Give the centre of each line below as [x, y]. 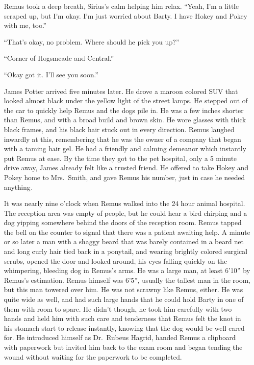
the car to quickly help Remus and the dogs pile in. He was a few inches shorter [124, 110]
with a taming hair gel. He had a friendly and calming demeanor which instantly [125, 148]
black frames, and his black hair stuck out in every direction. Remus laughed [119, 129]
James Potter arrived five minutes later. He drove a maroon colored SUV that [121, 91]
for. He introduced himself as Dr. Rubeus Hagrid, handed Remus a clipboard [120, 337]
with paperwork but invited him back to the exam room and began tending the [123, 347]
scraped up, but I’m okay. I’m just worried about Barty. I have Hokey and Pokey [126, 15]
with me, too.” [25, 25]
